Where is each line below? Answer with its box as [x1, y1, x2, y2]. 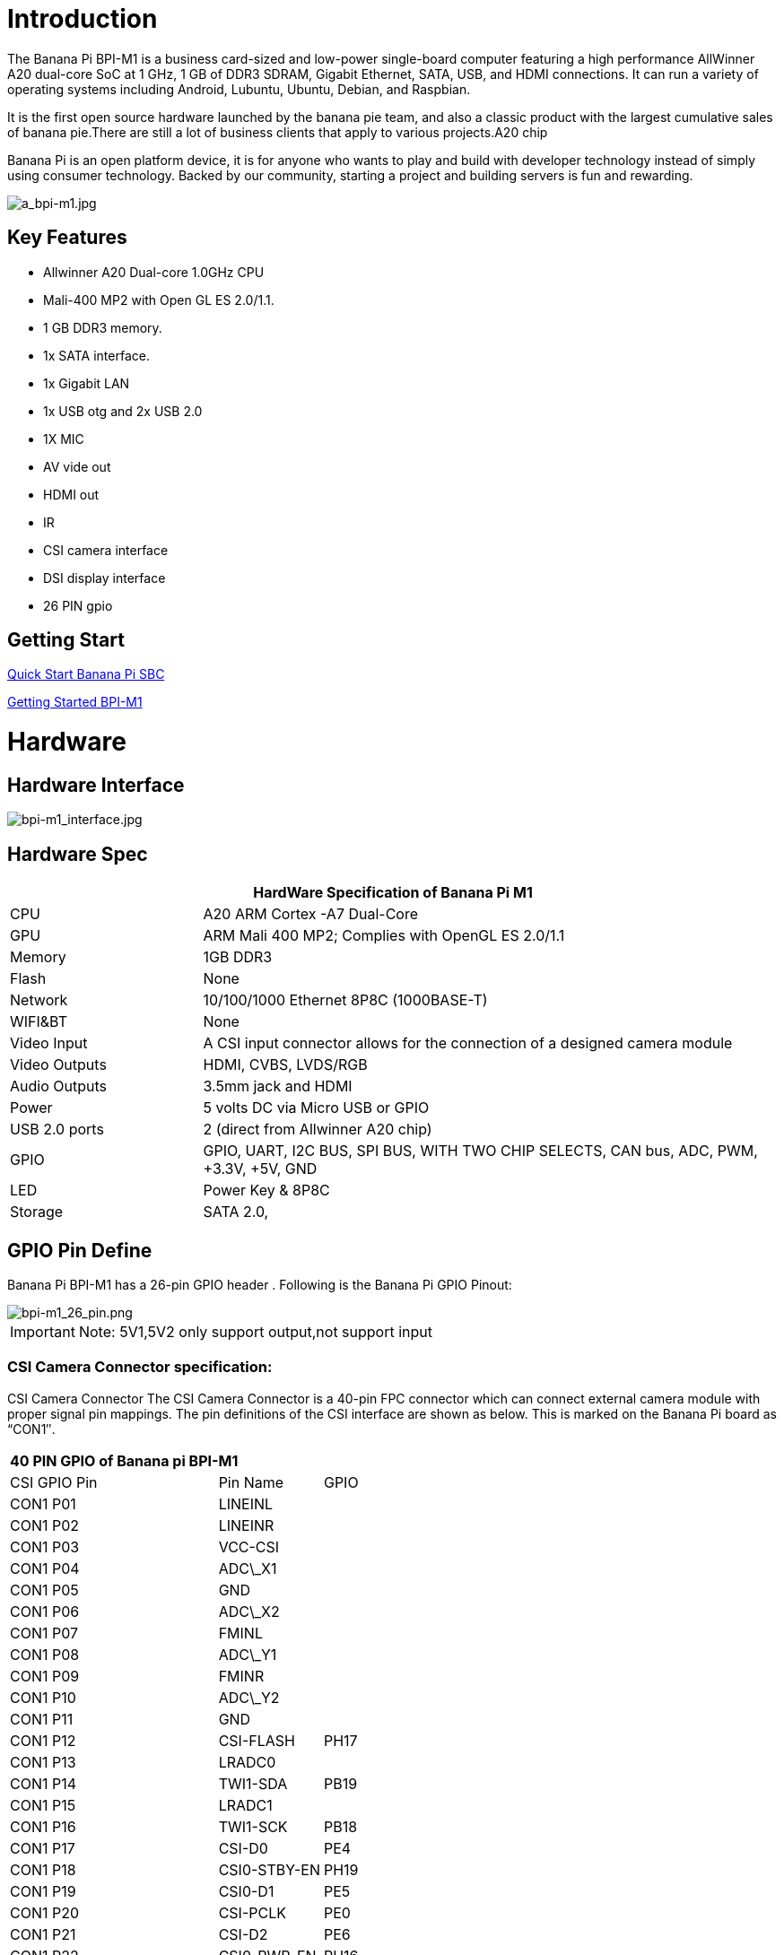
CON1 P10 [10, 1688, 76, 1707]
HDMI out [43, 486, 100, 502]
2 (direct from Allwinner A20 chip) [203, 1120, 432, 1139]
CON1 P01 [10, 1494, 76, 1513]
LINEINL [218, 1494, 274, 1513]
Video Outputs [10, 1056, 107, 1074]
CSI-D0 [218, 1838, 268, 1857]
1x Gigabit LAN [43, 375, 130, 391]
